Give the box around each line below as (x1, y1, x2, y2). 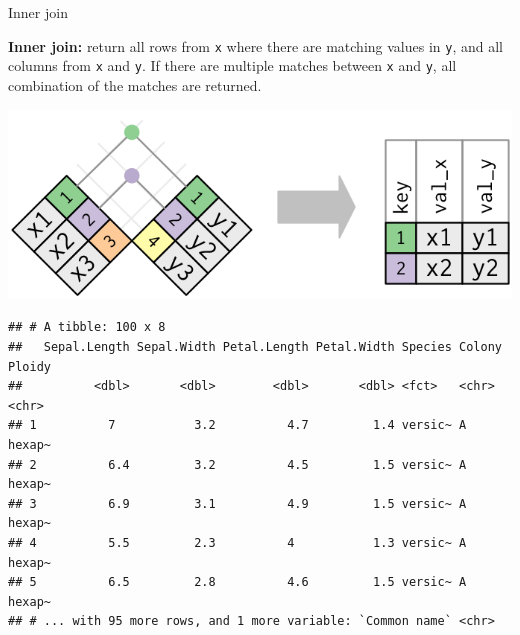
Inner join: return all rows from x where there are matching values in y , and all (8, 35, 503, 56)
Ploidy (8, 359, 51, 374)
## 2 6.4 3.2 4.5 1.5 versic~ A (8, 457, 467, 472)
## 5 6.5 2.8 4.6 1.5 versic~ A (8, 575, 467, 590)
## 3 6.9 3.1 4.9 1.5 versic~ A (8, 496, 467, 511)
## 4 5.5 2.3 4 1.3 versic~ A (8, 535, 467, 550)
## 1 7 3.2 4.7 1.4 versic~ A (8, 418, 467, 433)
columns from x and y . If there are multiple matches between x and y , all (8, 55, 457, 76)
